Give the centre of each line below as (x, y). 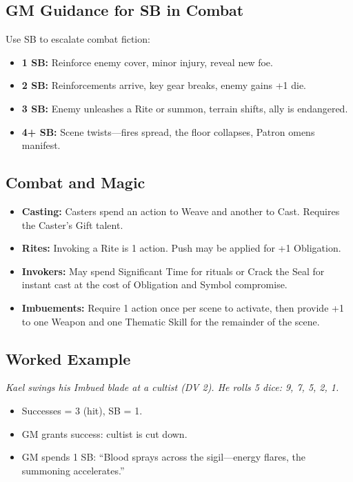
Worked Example (68, 358)
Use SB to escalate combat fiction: (78, 39)
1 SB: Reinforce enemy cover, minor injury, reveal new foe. (147, 62)
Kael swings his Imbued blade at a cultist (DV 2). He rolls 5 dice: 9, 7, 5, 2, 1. (172, 387)
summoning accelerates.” (73, 470)
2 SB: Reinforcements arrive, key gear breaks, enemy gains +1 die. (164, 85)
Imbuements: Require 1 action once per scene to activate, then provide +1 (183, 307)
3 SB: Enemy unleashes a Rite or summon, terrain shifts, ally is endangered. (185, 108)
